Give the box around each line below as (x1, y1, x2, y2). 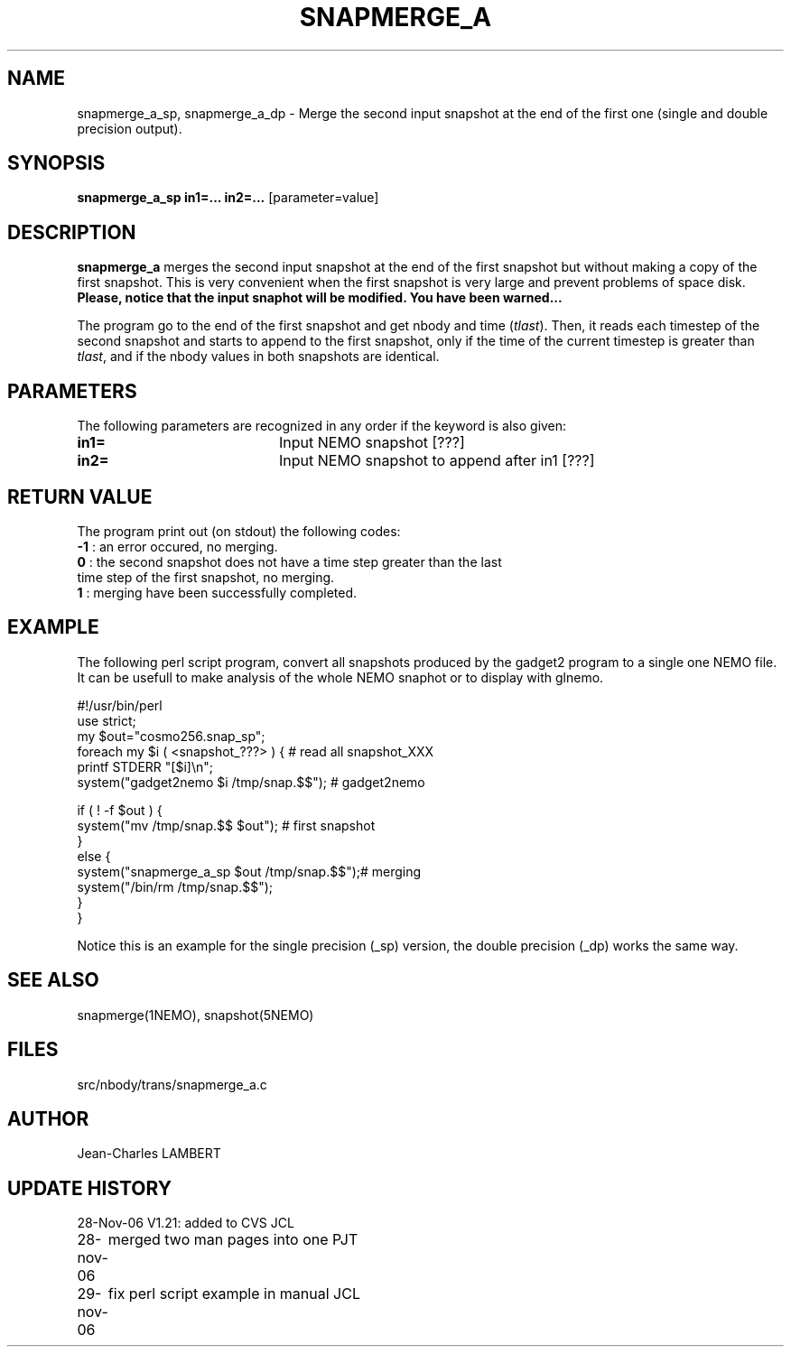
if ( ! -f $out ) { (77, 802, 163, 818)
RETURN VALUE (7, 485, 153, 508)
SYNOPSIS (7, 152, 106, 175)
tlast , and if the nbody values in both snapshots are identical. (77, 348, 440, 365)
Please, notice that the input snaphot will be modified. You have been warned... (77, 290, 563, 306)
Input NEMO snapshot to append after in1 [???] (278, 451, 595, 470)
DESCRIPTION (7, 220, 136, 244)
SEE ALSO (7, 969, 99, 992)
